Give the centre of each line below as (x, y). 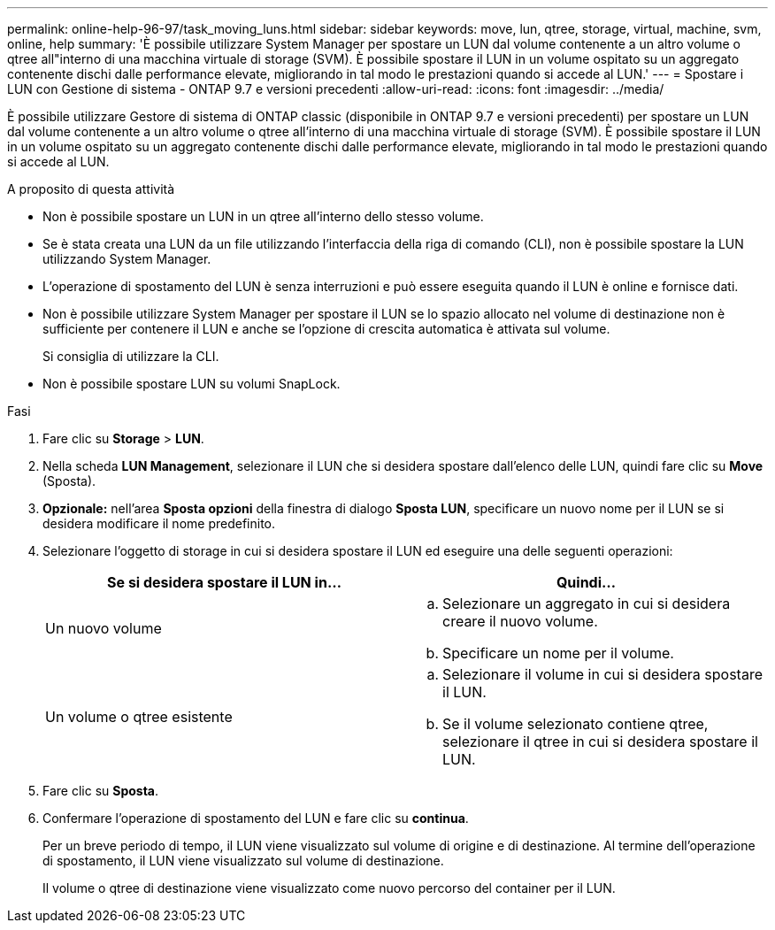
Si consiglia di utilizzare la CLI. (131, 356)
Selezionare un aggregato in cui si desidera (587, 603)
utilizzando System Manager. (127, 259)
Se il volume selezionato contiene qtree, (575, 724)
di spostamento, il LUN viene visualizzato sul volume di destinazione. (243, 861)
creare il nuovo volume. (520, 621)
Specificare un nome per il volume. (558, 653)
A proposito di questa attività (91, 189)
